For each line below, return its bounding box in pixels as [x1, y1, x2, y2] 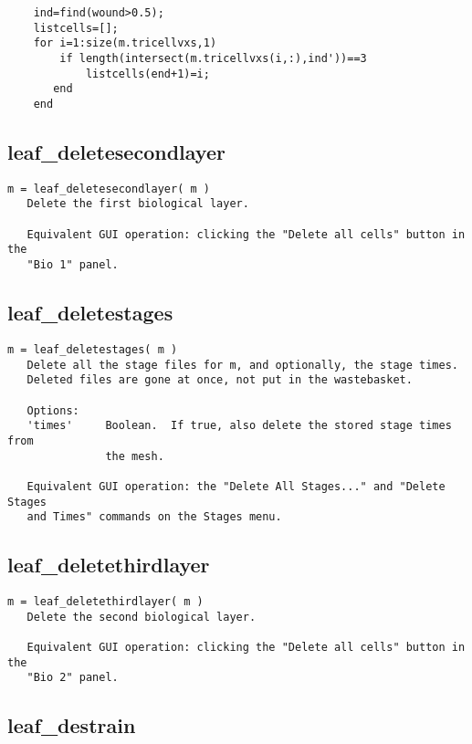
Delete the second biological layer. [26, 610, 257, 623]
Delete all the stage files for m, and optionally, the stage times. [26, 358, 458, 372]
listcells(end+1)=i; [85, 67, 210, 80]
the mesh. [105, 449, 164, 463]
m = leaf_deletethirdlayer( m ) [7, 595, 204, 609]
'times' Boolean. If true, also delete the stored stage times [26, 419, 452, 433]
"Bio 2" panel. [26, 671, 119, 685]
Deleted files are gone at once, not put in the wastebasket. [26, 373, 413, 387]
